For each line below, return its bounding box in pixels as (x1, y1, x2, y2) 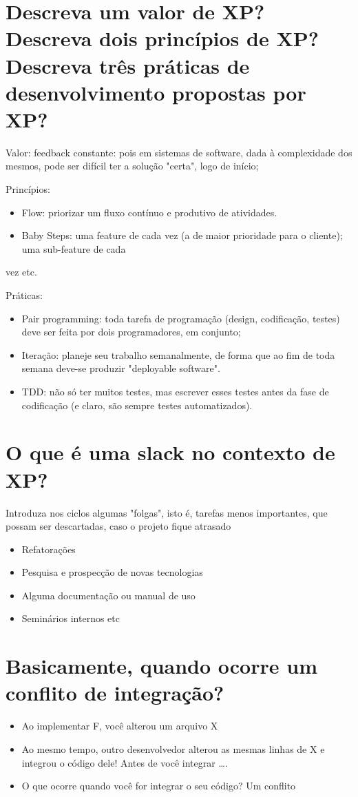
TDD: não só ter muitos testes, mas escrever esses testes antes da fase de (21, 384, 329, 398)
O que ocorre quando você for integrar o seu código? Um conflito (21, 778, 296, 793)
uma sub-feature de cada (21, 241, 126, 256)
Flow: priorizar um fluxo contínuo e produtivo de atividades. (21, 205, 277, 219)
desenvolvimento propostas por (6, 78, 306, 106)
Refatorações (21, 541, 76, 556)
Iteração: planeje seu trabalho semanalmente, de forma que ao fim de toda (21, 347, 335, 362)
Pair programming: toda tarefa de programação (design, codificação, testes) (21, 311, 340, 325)
